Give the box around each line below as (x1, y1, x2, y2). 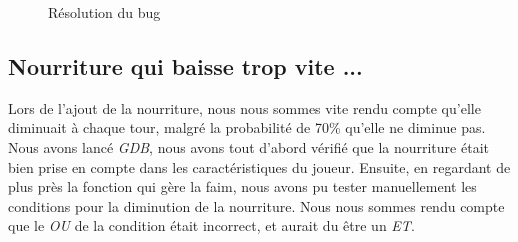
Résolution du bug (48, 2, 161, 22)
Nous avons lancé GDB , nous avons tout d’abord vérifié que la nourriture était (8, 136, 489, 157)
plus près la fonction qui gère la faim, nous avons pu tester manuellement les (8, 176, 477, 197)
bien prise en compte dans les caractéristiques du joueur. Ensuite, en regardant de (8, 156, 511, 177)
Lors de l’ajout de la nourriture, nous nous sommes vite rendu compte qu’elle (8, 97, 481, 118)
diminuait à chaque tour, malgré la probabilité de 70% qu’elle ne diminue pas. (8, 117, 486, 138)
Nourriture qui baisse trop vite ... (8, 50, 363, 81)
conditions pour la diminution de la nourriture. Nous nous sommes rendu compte (8, 195, 505, 216)
